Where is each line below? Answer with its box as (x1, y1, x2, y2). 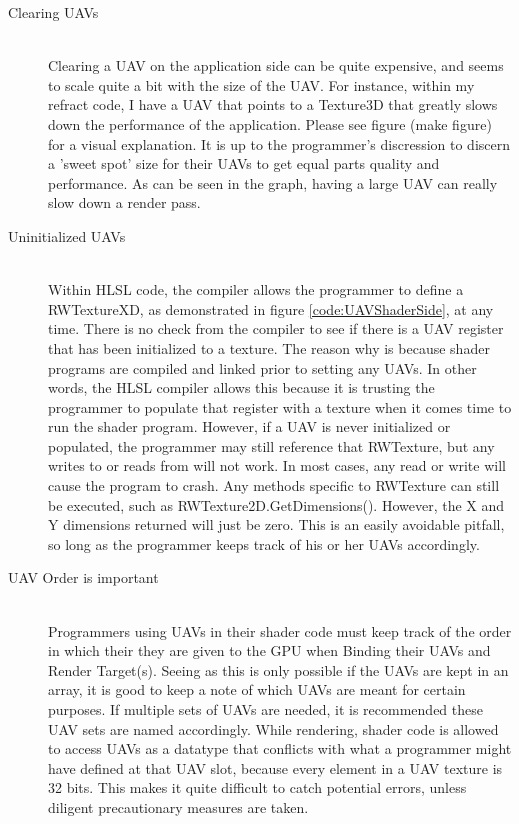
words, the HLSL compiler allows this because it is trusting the (48, 377, 435, 398)
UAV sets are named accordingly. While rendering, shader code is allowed (48, 718, 499, 739)
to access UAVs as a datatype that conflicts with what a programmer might (48, 738, 512, 759)
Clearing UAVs (8, 2, 99, 22)
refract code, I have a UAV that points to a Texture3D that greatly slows (48, 94, 498, 115)
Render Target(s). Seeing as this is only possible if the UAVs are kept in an (48, 659, 509, 680)
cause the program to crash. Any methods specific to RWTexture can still (48, 475, 500, 496)
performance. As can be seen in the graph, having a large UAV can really (48, 172, 498, 193)
